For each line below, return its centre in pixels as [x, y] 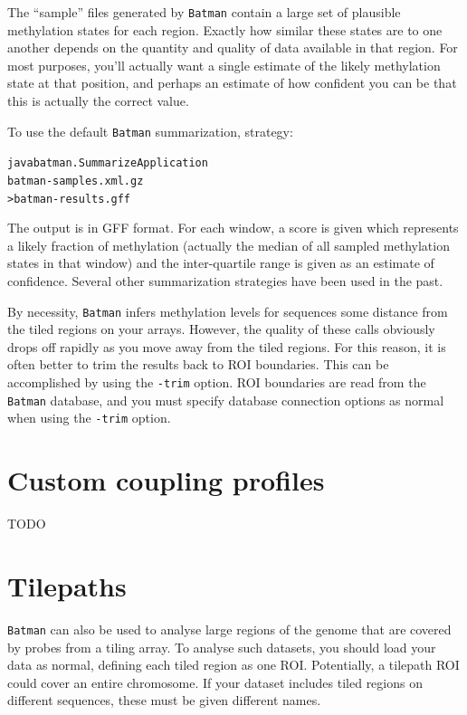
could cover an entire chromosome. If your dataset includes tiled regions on [215, 682]
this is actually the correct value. [98, 101]
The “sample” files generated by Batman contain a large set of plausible [204, 12]
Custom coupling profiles [166, 480]
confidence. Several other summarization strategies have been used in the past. [225, 281]
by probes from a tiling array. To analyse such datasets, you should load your [222, 647]
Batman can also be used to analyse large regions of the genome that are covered [229, 629]
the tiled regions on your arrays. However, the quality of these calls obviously [221, 329]
